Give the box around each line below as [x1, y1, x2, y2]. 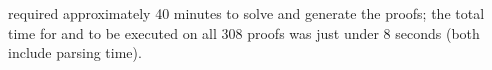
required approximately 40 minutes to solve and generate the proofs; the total [8, 3, 485, 23]
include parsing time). [8, 42, 142, 63]
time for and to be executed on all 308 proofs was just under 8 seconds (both [8, 22, 480, 43]
